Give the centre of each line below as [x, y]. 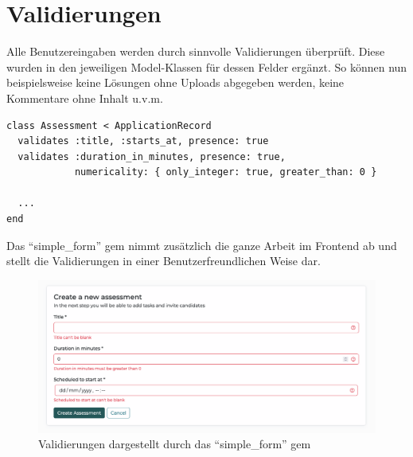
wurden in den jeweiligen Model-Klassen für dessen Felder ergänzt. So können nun [207, 66]
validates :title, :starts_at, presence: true [143, 141]
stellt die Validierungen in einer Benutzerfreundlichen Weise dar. [164, 261]
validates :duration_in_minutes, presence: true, [152, 156]
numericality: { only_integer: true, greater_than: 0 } [226, 172]
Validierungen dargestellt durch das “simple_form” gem [175, 444]
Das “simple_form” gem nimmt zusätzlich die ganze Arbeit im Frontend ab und [202, 245]
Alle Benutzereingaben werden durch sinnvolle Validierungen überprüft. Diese [196, 51]
